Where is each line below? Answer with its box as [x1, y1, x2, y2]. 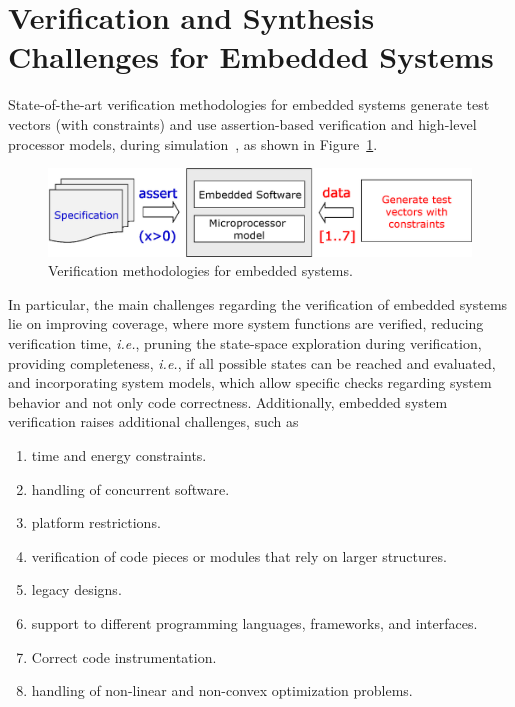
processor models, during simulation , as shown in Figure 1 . [8, 133, 378, 154]
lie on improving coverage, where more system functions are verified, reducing [8, 313, 484, 334]
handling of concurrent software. [31, 478, 230, 499]
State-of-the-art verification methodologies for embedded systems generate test [8, 94, 490, 115]
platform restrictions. [31, 512, 161, 533]
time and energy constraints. [31, 445, 207, 466]
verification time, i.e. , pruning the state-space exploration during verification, [8, 333, 482, 354]
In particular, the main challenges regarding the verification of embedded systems [8, 293, 508, 314]
